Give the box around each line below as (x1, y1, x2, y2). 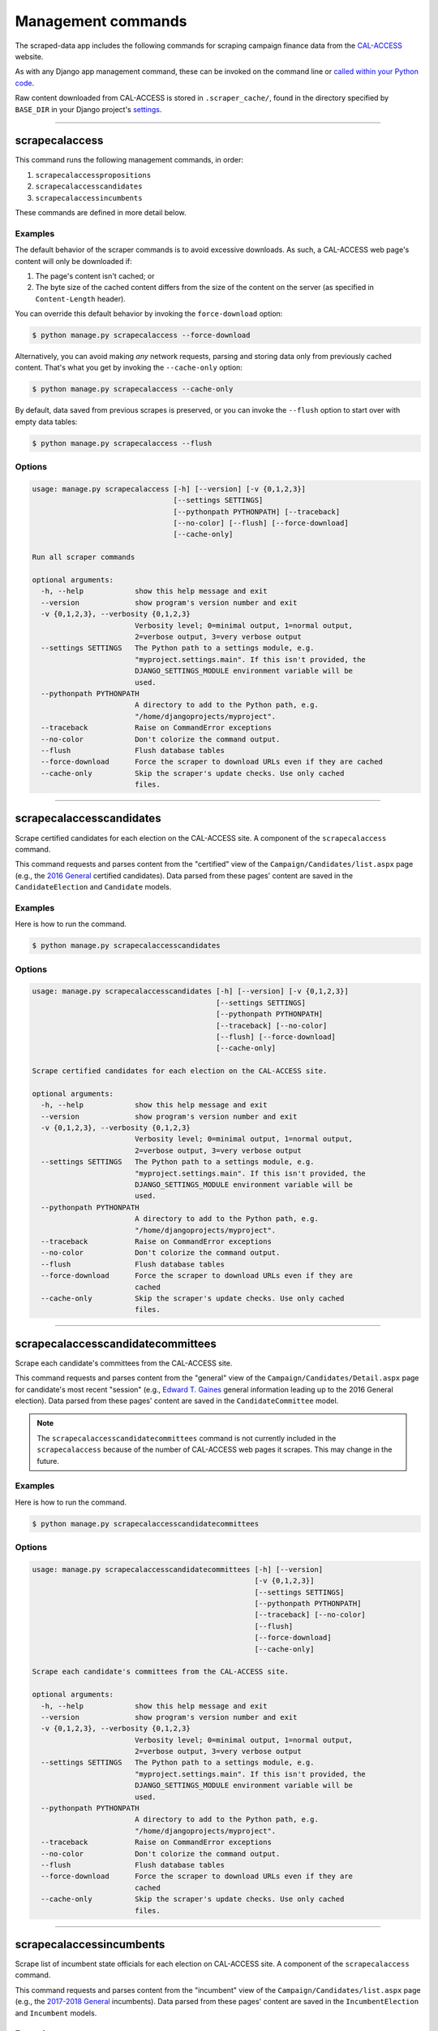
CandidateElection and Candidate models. (15, 882, 172, 892)
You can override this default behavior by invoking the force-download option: (15, 309, 283, 318)
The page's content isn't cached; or (35, 271, 155, 280)
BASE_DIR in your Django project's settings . (15, 104, 162, 114)
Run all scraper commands (32, 552, 135, 562)
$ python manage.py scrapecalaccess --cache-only (32, 384, 234, 394)
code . (15, 78, 35, 88)
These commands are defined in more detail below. (15, 207, 187, 217)
